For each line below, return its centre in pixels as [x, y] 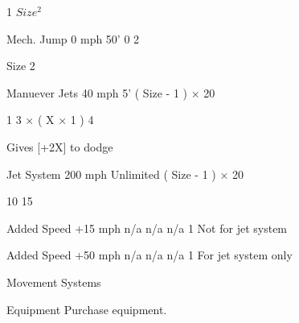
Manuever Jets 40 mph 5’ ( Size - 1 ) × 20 [111, 92]
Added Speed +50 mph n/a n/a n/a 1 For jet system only [149, 255]
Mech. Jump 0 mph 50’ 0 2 [73, 38]
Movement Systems [54, 282]
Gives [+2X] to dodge [60, 146]
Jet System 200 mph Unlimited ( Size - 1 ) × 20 [125, 174]
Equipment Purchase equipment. [87, 309]
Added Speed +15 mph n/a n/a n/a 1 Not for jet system [147, 228]
